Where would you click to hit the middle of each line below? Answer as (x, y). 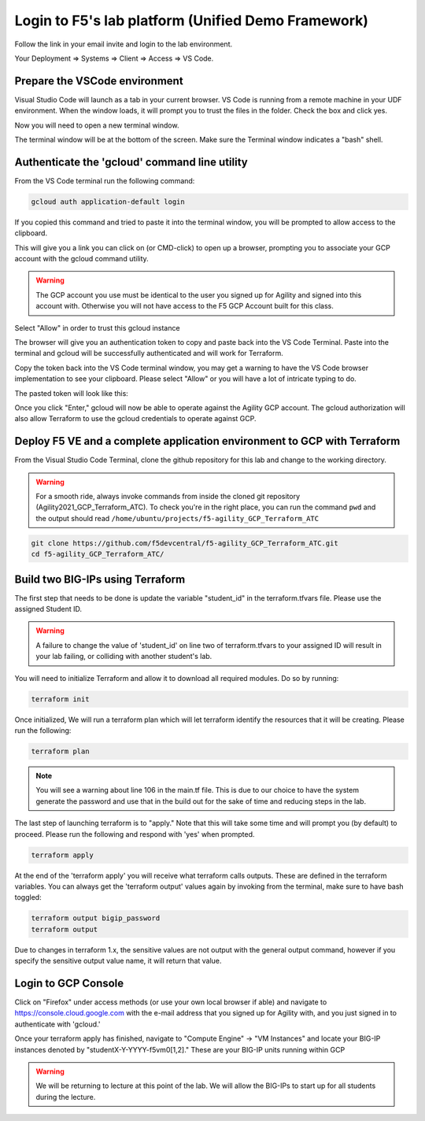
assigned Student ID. (48, 609)
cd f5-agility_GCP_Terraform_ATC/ (98, 554)
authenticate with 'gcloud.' (57, 1024)
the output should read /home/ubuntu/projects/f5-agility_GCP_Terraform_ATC (177, 518)
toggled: (28, 897)
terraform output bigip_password (96, 918)
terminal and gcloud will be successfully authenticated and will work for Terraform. (149, 353)
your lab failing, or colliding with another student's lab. (124, 657)
